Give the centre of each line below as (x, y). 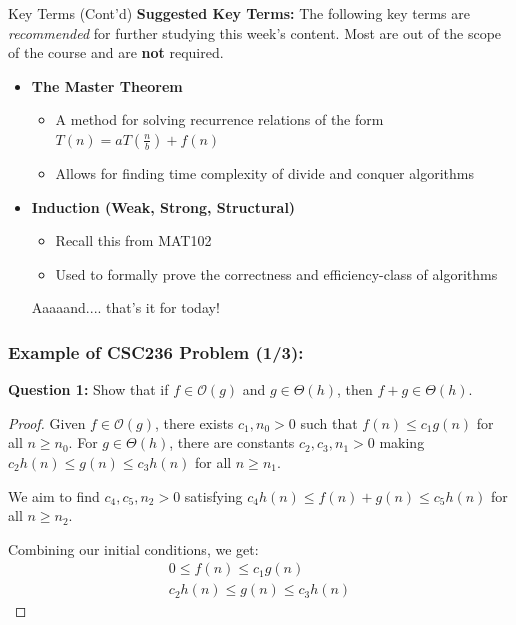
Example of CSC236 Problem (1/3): (156, 351)
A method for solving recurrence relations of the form (219, 119)
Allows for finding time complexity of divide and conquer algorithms (264, 172)
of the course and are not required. (116, 52)
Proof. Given (47, 422)
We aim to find (54, 495)
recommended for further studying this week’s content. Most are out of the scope (255, 32)
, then (355, 389)
